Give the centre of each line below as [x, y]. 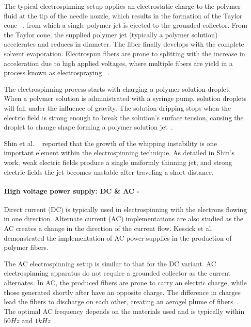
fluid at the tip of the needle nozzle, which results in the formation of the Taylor [123, 15]
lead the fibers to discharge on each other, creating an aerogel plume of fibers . [121, 302]
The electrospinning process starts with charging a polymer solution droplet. [118, 89]
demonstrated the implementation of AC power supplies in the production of [118, 237]
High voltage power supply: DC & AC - [72, 190]
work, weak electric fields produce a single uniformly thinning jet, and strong [118, 162]
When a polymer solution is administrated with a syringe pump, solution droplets [125, 98]
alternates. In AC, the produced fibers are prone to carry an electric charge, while [125, 283]
